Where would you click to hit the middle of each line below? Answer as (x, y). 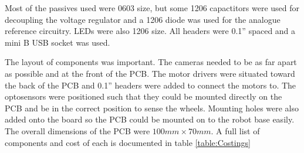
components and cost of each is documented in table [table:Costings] (128, 142)
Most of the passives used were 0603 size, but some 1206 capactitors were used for (152, 8)
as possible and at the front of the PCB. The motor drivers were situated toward (150, 73)
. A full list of (235, 130)
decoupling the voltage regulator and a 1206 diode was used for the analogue (143, 19)
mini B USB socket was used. (58, 42)
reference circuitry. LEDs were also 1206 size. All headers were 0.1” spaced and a (150, 31)
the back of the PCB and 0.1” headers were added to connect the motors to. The (151, 85)
